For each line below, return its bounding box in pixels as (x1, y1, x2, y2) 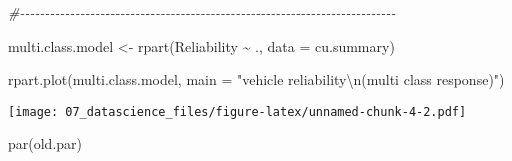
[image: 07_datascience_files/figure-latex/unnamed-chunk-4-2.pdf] (8, 104, 467, 119)
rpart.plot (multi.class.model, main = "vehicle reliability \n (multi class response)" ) (8, 69, 505, 90)
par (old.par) (8, 133, 83, 154)
